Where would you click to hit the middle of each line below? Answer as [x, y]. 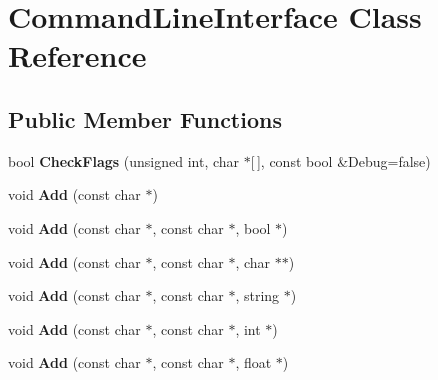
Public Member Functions [145, 118]
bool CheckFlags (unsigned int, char [124, 160]
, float [253, 362]
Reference [77, 55]
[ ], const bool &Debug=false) [340, 160]
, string [257, 295]
